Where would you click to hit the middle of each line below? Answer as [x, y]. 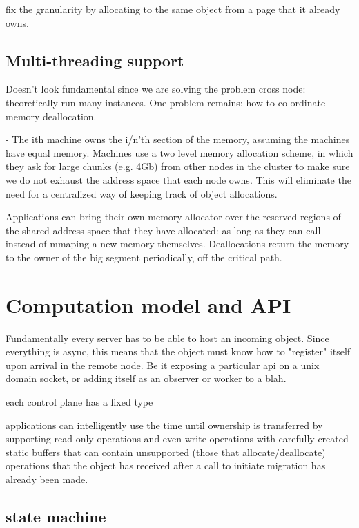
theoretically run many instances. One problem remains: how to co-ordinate [166, 102]
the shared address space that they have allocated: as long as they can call [163, 230]
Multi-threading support [95, 60]
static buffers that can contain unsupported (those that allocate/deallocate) [166, 452]
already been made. [47, 479]
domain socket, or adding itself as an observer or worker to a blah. [146, 378]
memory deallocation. [51, 116]
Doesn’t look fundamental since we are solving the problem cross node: [156, 89]
